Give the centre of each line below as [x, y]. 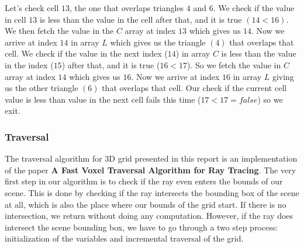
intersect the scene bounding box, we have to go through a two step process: [141, 227]
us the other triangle [42, 88]
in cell [15, 19]
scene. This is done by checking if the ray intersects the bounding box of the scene [152, 192]
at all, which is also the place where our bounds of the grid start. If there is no [146, 204]
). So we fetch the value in [234, 64]
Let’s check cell [32, 8]
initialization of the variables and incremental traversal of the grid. [124, 238]
